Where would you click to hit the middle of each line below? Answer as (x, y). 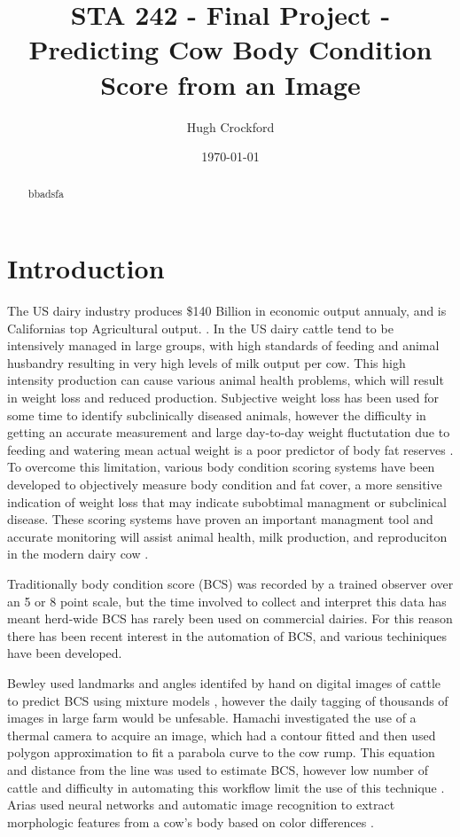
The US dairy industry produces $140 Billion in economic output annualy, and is (227, 311)
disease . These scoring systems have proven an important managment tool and (220, 519)
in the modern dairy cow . (78, 554)
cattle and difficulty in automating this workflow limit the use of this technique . (226, 787)
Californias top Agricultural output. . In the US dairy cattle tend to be (200, 328)
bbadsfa (46, 194)
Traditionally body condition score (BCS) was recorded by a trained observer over (230, 583)
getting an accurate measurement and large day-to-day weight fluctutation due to (229, 432)
